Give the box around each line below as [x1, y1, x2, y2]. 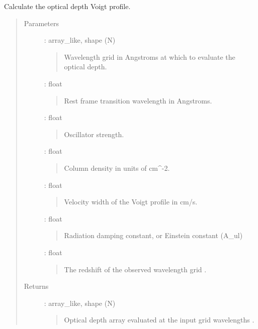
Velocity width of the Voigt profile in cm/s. [64, 196, 198, 207]
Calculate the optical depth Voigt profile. [4, 1, 131, 11]
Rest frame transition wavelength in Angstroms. [64, 95, 212, 105]
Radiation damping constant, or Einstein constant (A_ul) [64, 230, 243, 241]
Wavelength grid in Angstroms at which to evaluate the [64, 51, 235, 62]
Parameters [24, 18, 59, 28]
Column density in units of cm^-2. [64, 162, 170, 173]
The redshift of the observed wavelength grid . [64, 264, 207, 274]
